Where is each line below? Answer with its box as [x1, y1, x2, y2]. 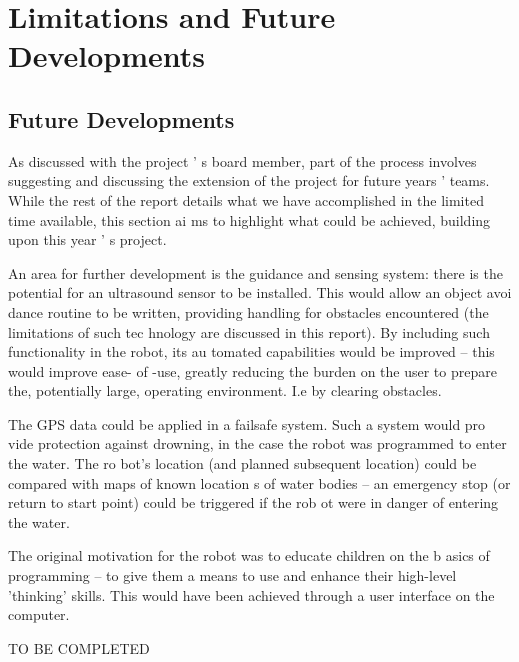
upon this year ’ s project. [8, 229, 167, 250]
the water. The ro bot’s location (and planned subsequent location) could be [8, 453, 477, 474]
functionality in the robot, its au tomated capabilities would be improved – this [8, 341, 495, 362]
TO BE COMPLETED [8, 637, 150, 658]
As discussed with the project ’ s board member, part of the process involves [8, 150, 477, 171]
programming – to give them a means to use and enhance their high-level [8, 565, 457, 586]
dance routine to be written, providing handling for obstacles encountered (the [8, 301, 489, 322]
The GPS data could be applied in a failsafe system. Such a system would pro [8, 413, 486, 434]
